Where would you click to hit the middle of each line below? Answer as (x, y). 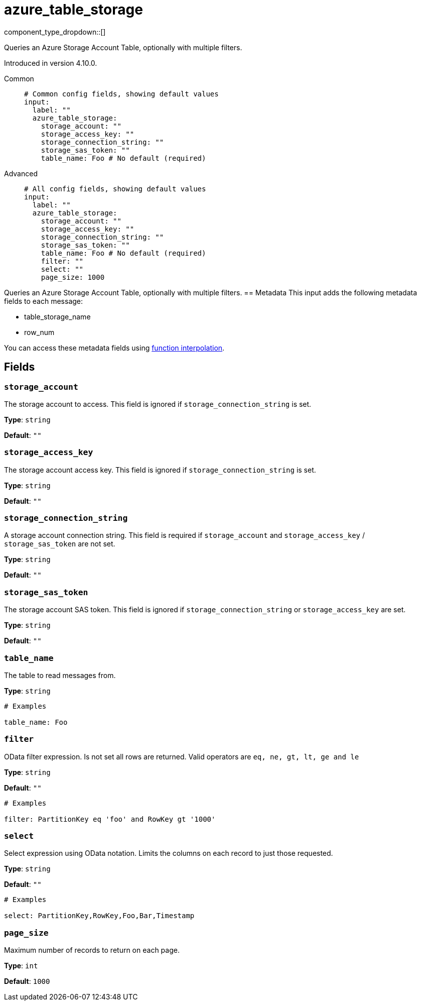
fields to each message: (44, 301)
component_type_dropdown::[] (55, 32)
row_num (39, 332)
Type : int (21, 966)
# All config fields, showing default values (115, 189)
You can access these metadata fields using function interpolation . (114, 348)
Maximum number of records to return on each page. (92, 950)
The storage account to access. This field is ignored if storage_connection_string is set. (158, 404)
